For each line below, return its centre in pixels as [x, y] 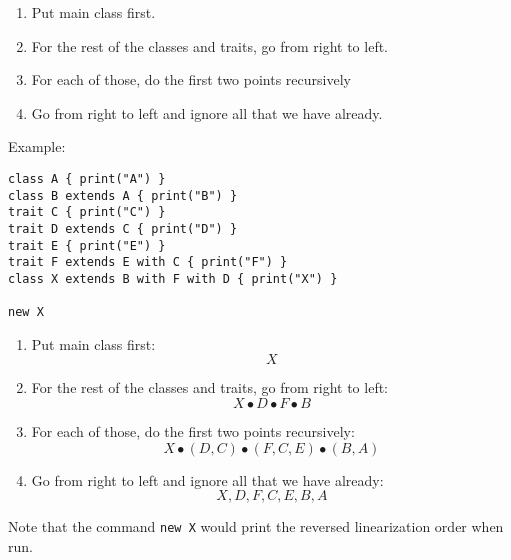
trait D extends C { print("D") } [123, 228]
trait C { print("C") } [87, 212]
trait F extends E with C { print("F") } [148, 262]
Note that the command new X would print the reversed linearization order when [256, 526]
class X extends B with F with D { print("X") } [173, 278]
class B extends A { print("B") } [123, 195]
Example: [37, 146]
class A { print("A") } [87, 178]
